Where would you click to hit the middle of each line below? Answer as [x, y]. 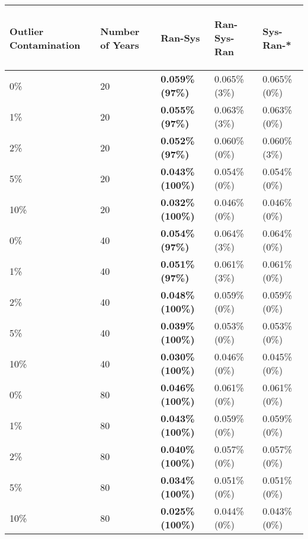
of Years [120, 45]
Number [120, 31]
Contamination [45, 45]
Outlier [27, 31]
